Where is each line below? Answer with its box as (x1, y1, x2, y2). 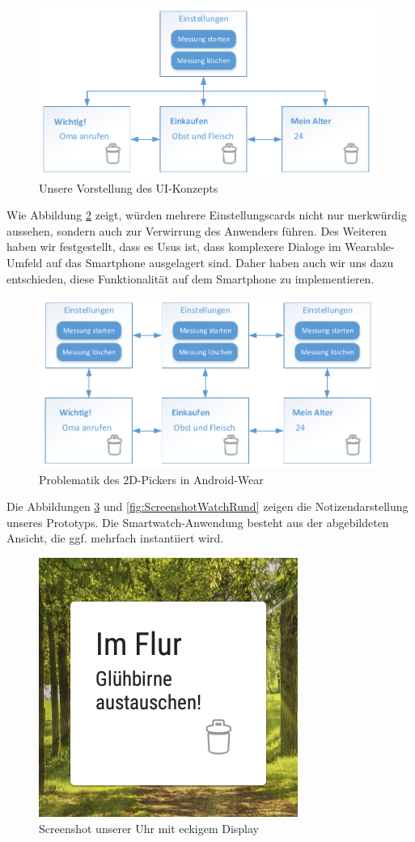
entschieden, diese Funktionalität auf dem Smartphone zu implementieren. (6, 270, 375, 287)
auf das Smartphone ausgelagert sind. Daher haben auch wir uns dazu (45, 253, 394, 270)
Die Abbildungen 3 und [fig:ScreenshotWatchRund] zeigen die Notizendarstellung (6, 498, 409, 515)
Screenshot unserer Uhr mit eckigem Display (39, 819, 260, 836)
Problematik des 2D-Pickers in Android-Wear (39, 470, 264, 487)
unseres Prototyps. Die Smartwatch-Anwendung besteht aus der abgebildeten (6, 513, 389, 530)
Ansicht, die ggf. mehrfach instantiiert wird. (6, 529, 224, 546)
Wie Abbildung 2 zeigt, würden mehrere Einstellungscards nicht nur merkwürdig (6, 206, 407, 223)
